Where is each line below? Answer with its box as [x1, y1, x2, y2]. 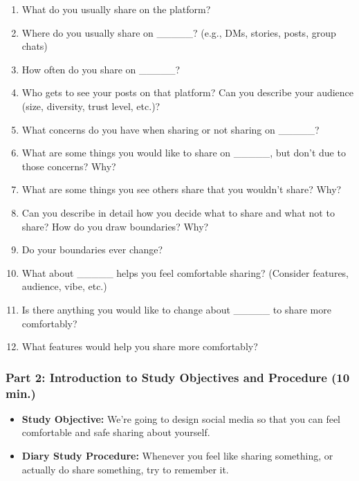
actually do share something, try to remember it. [21, 462, 229, 476]
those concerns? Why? [21, 158, 116, 173]
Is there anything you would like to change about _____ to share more [21, 302, 331, 316]
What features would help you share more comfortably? [21, 339, 258, 354]
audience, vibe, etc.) [21, 279, 107, 293]
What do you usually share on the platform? [21, 2, 211, 16]
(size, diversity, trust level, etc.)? [21, 98, 160, 113]
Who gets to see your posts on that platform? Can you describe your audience [21, 85, 354, 100]
